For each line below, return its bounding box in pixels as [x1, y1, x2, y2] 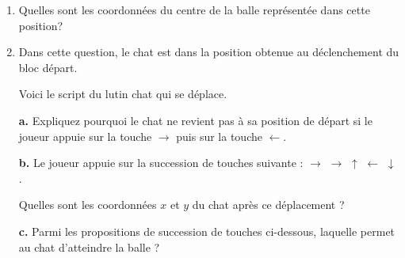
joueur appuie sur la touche [18, 127, 152, 144]
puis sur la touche [176, 127, 262, 144]
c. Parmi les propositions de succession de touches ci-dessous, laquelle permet [18, 222, 395, 239]
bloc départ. [18, 59, 78, 75]
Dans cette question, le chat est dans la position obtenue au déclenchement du [18, 44, 399, 60]
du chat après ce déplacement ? [192, 196, 345, 213]
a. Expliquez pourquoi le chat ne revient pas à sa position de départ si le [18, 112, 373, 128]
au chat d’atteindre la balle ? [18, 238, 160, 255]
